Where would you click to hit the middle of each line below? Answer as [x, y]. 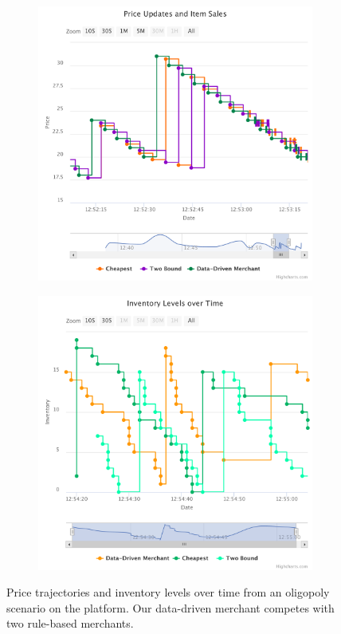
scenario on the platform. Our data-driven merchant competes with [170, 607]
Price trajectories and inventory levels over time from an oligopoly [168, 592]
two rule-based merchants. [70, 623]
